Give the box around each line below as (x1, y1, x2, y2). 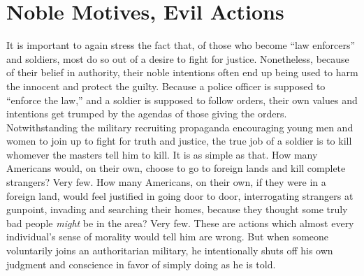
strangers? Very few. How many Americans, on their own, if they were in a (6, 175, 326, 189)
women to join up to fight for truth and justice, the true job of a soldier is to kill (6, 133, 352, 148)
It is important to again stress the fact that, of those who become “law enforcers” (6, 38, 356, 52)
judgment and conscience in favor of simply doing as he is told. (6, 256, 276, 271)
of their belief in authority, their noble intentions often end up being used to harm (6, 65, 358, 80)
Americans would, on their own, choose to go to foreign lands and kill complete (6, 161, 346, 175)
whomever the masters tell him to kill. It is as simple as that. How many (6, 147, 318, 161)
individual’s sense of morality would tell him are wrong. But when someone (6, 229, 329, 244)
